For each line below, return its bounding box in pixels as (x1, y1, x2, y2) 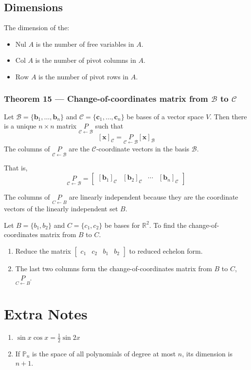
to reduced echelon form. (129, 245, 203, 256)
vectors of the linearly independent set (4, 203, 118, 214)
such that (95, 121, 124, 131)
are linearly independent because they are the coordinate (69, 191, 238, 202)
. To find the (149, 220, 187, 230)
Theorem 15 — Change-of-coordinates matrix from (4, 92, 208, 104)
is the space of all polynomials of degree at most (32, 348, 176, 358)
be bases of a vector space (126, 111, 204, 121)
